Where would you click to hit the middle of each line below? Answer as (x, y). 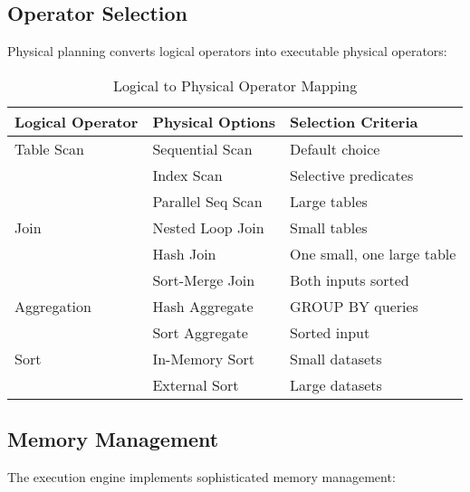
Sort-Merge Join (204, 279)
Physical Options (214, 121)
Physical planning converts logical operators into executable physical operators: (227, 51)
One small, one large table (373, 253)
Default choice (335, 148)
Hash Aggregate (203, 306)
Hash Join (184, 253)
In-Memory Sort (203, 358)
